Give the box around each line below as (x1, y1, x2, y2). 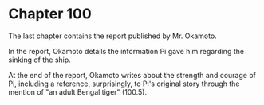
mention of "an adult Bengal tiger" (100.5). (8, 87, 148, 96)
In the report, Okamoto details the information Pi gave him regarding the (8, 46, 245, 56)
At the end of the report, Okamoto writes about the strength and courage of (8, 70, 257, 80)
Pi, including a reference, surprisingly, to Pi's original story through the (8, 79, 240, 88)
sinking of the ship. (8, 55, 72, 64)
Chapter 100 (8, 5, 92, 23)
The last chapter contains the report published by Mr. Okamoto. (8, 31, 217, 41)
